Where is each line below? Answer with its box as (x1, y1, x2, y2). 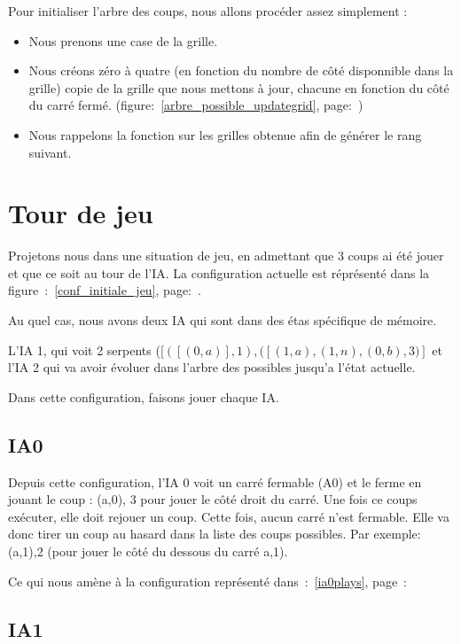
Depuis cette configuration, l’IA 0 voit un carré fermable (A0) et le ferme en (8, 472, 422, 491)
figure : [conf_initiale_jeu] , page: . (8, 281, 201, 299)
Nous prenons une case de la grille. (28, 31, 218, 50)
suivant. (28, 143, 72, 161)
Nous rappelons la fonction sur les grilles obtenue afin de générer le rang (28, 125, 422, 144)
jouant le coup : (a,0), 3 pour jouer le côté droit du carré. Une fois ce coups (8, 490, 418, 508)
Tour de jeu (8, 195, 153, 231)
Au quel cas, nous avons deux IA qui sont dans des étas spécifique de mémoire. (8, 311, 437, 330)
